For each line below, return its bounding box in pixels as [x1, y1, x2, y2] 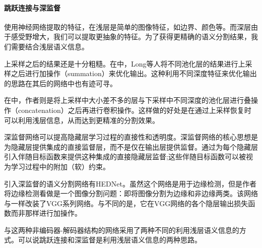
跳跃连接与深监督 [4, 2, 60, 13]
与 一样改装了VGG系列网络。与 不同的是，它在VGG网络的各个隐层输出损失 [4, 198, 248, 208]
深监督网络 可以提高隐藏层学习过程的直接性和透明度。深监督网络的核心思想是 [4, 132, 258, 142]
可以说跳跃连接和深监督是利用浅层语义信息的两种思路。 [18, 234, 202, 245]
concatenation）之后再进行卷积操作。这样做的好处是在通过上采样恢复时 [18, 104, 251, 115]
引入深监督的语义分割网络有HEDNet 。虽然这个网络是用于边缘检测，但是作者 [4, 178, 256, 189]
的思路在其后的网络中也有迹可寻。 [4, 78, 117, 88]
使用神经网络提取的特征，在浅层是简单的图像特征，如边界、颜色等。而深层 [4, 21, 251, 32]
